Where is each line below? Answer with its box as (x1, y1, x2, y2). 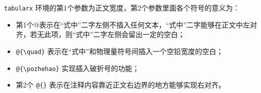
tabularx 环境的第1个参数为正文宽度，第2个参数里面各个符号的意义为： (4, 2, 240, 12)
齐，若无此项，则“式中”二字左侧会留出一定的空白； (16, 29, 185, 39)
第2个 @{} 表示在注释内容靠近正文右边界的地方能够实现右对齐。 (16, 79, 226, 90)
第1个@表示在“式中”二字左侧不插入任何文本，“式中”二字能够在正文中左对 (16, 19, 257, 29)
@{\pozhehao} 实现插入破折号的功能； (16, 62, 140, 73)
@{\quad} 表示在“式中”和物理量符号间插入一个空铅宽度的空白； (16, 45, 223, 56)
